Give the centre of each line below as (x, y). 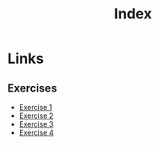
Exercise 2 (36, 116)
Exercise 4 (36, 133)
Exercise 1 (35, 107)
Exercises (32, 88)
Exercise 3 (36, 124)
